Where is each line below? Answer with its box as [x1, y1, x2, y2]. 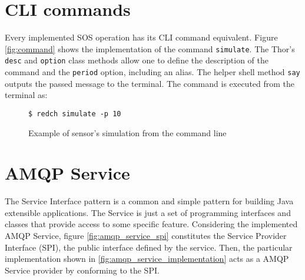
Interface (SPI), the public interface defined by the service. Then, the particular [5, 241, 293, 253]
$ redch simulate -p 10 [28, 109, 121, 118]
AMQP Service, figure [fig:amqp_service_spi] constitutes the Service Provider [5, 230, 287, 242]
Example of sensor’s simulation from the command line [28, 126, 227, 139]
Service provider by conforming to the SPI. [5, 264, 160, 276]
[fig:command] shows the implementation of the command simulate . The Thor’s [5, 42, 295, 55]
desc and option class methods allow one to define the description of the [5, 54, 268, 66]
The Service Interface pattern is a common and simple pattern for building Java [5, 195, 294, 207]
